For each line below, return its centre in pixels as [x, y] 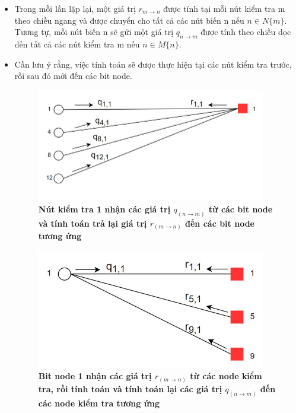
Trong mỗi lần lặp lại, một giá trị [75, 8]
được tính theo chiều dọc [246, 32]
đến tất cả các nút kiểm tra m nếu [77, 44]
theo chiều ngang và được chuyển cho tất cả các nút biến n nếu [129, 20]
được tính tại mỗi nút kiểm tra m [224, 8]
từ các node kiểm [226, 376]
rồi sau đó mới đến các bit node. [73, 76]
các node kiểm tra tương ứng [99, 403]
